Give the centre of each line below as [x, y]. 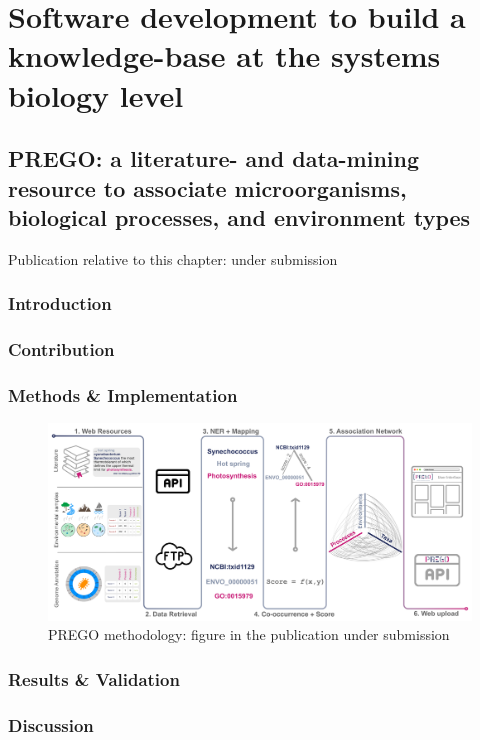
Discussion [51, 724]
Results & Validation [94, 678]
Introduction [60, 303]
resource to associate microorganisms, [207, 187]
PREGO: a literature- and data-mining [213, 158]
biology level [96, 94]
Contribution [61, 349]
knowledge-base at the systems [224, 55]
